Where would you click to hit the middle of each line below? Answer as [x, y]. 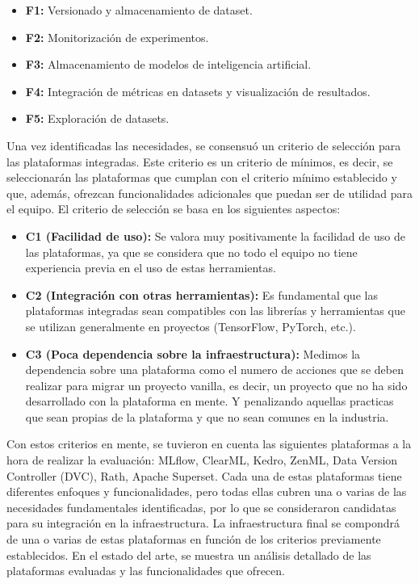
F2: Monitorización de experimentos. [117, 37]
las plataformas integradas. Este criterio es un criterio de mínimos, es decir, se [200, 161]
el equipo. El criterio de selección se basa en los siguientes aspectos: [174, 209]
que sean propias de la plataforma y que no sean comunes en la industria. [207, 416]
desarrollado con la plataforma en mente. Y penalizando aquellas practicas [209, 401]
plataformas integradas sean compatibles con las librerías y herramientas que [215, 311]
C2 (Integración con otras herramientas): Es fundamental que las [201, 294]
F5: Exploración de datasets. [97, 118]
